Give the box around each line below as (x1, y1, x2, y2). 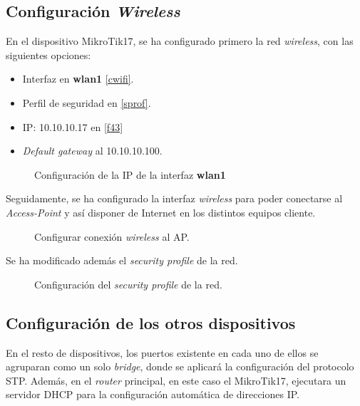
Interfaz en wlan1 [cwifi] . (22, 71, 134, 86)
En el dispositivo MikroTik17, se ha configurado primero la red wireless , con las (6, 33, 354, 48)
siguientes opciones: (6, 47, 91, 62)
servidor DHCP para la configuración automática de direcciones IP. (6, 387, 300, 402)
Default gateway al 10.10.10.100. (22, 143, 163, 158)
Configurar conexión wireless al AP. (34, 229, 190, 244)
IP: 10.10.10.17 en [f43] (22, 119, 123, 134)
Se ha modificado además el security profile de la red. (6, 253, 238, 268)
